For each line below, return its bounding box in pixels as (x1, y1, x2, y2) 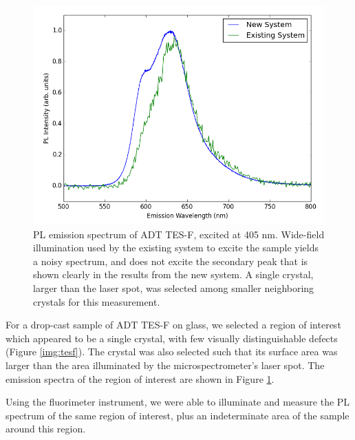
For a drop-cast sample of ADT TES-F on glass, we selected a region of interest (6, 317, 341, 332)
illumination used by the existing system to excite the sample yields (33, 240, 319, 255)
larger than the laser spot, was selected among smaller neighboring (33, 280, 314, 295)
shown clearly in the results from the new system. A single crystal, (33, 267, 314, 282)
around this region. (6, 421, 86, 436)
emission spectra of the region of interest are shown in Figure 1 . (6, 371, 275, 386)
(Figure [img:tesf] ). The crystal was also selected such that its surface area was (6, 344, 338, 359)
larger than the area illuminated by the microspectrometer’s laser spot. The (6, 357, 325, 372)
